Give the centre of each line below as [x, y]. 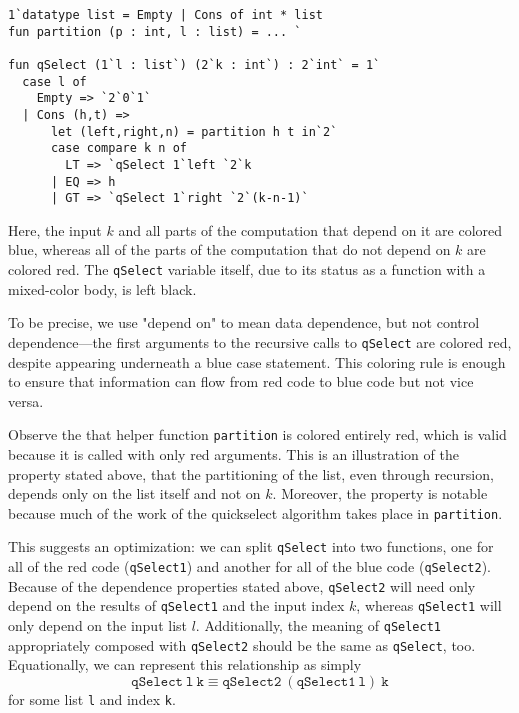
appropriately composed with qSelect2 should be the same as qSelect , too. [242, 644]
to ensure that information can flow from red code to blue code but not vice [241, 381]
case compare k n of [118, 148]
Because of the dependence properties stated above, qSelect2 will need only [242, 585]
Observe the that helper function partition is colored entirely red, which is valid [257, 434]
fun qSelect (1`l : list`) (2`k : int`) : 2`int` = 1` [194, 64]
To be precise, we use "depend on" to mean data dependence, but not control [244, 322]
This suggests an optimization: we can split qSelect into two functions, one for [251, 546]
